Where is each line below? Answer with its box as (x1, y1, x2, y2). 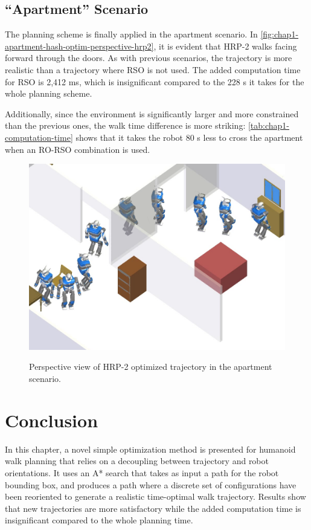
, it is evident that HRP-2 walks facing (153, 39, 297, 52)
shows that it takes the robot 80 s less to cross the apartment (75, 131, 303, 143)
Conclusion (5, 407, 98, 432)
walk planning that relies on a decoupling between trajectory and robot (5, 454, 269, 467)
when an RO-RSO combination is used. (5, 143, 150, 155)
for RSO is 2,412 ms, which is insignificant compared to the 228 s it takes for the (5, 75, 304, 88)
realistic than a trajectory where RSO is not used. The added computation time (5, 63, 301, 76)
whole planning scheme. (5, 87, 92, 100)
